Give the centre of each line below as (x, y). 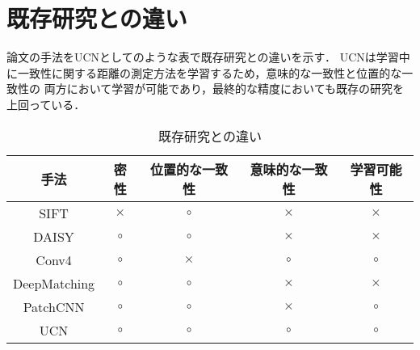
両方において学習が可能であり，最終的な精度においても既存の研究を (224, 89)
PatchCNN (54, 306)
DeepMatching (54, 283)
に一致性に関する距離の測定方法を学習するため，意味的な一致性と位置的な (204, 72)
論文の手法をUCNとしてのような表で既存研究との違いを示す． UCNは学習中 (208, 57)
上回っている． (46, 104)
